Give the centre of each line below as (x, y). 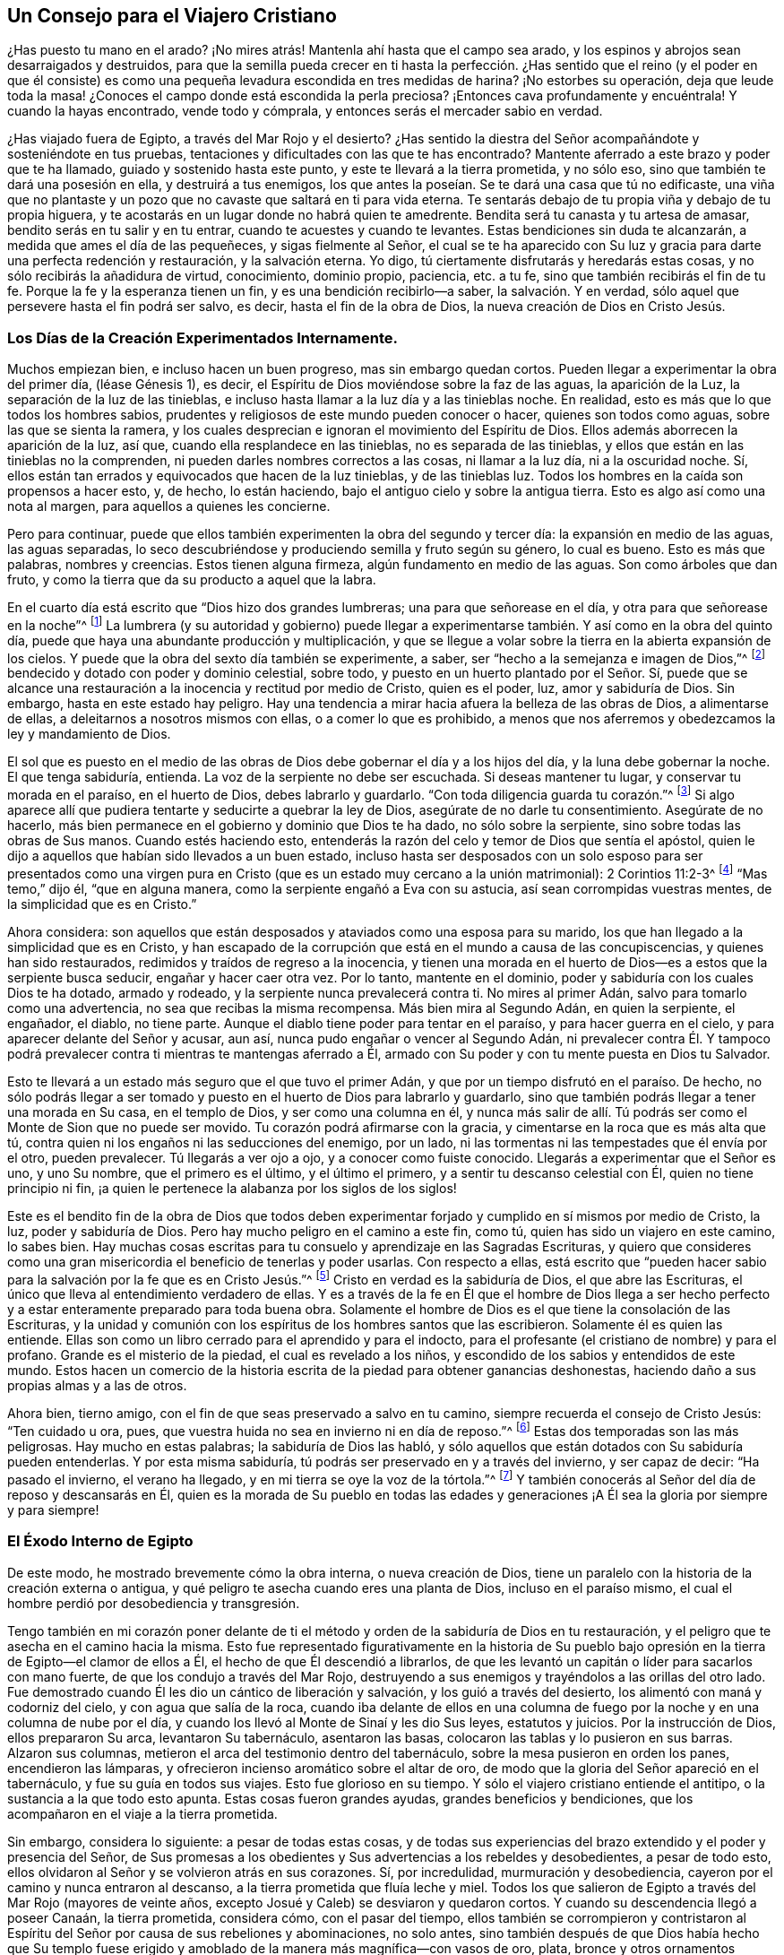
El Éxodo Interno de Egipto (100, 1541)
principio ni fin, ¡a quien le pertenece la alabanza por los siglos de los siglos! (232, 1188)
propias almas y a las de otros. (97, 1386)
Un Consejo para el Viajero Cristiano (172, 16)
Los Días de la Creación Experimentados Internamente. (202, 337)
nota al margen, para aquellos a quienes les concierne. (169, 506)
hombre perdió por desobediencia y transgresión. (154, 1603)
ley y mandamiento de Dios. (89, 734)
